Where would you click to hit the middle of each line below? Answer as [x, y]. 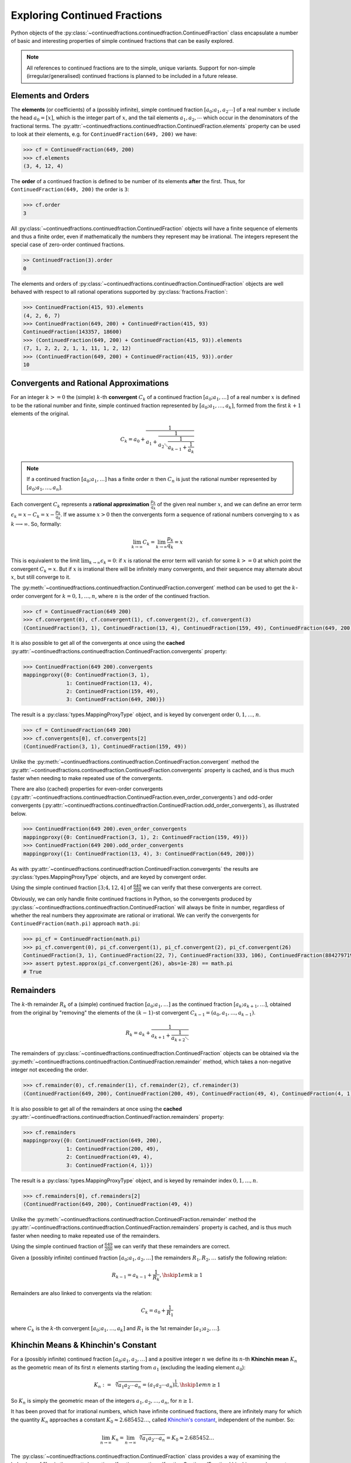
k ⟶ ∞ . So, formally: [36, 524]
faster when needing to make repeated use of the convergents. [87, 778]
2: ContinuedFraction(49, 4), [110, 1157]
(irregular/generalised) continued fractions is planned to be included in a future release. [132, 76]
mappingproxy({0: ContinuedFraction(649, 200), [92, 1141]
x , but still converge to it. [41, 577]
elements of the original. [40, 414]
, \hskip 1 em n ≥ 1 [199, 1385]
